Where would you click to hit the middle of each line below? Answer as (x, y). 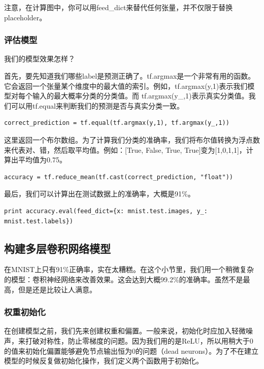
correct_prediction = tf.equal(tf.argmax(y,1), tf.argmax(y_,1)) (117, 123)
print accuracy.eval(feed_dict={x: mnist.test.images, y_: (106, 211)
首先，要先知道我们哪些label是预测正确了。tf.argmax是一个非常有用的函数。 (130, 76)
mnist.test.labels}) (39, 221)
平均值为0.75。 (42, 160)
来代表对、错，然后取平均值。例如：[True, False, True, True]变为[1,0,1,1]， (125, 149)
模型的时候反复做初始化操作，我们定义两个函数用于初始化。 (104, 361)
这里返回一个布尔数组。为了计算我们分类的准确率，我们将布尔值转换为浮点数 (132, 139)
